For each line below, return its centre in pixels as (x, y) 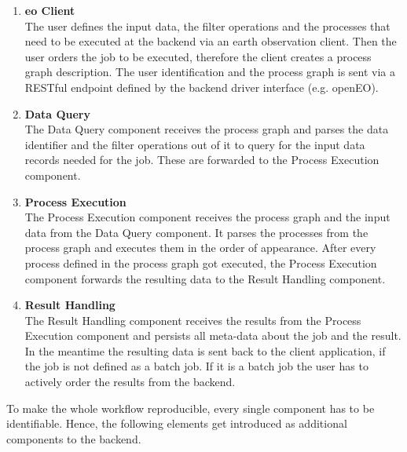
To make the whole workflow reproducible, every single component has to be (191, 408)
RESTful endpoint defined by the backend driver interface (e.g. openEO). (202, 87)
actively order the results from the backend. (130, 382)
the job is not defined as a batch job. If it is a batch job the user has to (196, 366)
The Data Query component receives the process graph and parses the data (207, 129)
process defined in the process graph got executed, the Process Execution (201, 262)
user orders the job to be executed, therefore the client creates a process (198, 56)
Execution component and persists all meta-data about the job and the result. (213, 335)
